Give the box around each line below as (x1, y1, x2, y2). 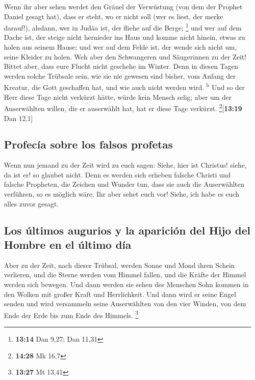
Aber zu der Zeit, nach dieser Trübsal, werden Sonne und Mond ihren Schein (4, 260, 235, 270)
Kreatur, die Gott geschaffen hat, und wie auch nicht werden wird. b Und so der (4, 81, 245, 92)
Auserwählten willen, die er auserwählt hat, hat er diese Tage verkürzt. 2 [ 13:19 (4, 102, 242, 113)
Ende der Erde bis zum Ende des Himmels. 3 (4, 308, 138, 320)
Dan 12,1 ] (4, 113, 33, 123)
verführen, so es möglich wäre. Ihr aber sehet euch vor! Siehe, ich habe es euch (4, 189, 239, 199)
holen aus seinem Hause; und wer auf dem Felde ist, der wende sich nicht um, (4, 42, 237, 52)
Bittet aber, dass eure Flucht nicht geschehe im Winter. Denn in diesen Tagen (4, 61, 238, 71)
